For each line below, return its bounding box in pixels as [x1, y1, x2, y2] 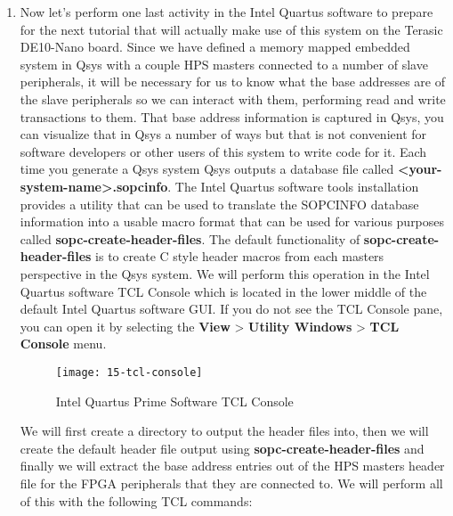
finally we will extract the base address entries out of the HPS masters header [20, 456, 445, 475]
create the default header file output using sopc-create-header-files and [20, 438, 425, 457]
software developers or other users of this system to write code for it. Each [20, 142, 427, 160]
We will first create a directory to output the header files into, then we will [20, 422, 429, 440]
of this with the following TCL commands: [20, 491, 253, 510]
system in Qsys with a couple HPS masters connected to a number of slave [20, 54, 428, 73]
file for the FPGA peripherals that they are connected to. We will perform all [20, 473, 443, 492]
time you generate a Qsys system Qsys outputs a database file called [20, 160, 394, 178]
